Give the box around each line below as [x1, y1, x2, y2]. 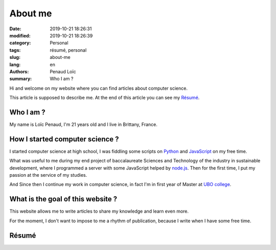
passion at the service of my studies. [9, 172, 87, 178]
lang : [9, 61, 21, 68]
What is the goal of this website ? [9, 195, 118, 203]
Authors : [9, 68, 29, 74]
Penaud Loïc [50, 68, 76, 74]
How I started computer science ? [9, 135, 120, 143]
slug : [9, 54, 20, 60]
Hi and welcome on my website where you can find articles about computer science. [9, 85, 188, 91]
